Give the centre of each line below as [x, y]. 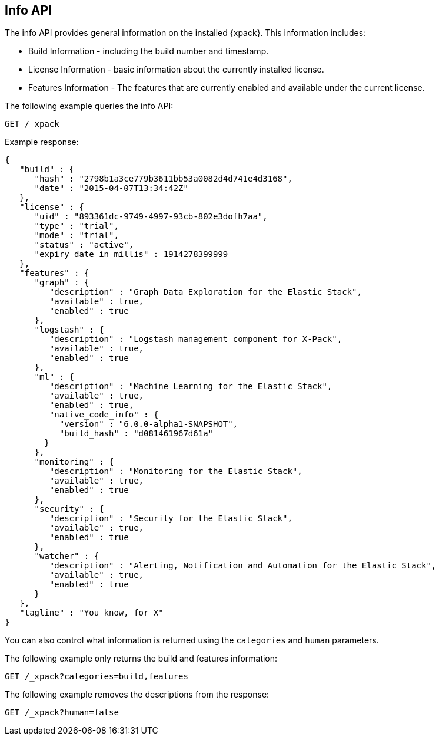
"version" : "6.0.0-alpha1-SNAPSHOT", [149, 424]
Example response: [42, 142]
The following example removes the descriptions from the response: [137, 695]
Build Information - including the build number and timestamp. [149, 51]
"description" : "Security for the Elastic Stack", [171, 519]
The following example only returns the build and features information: [141, 659]
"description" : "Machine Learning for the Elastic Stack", [191, 387]
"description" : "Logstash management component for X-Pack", [196, 339]
